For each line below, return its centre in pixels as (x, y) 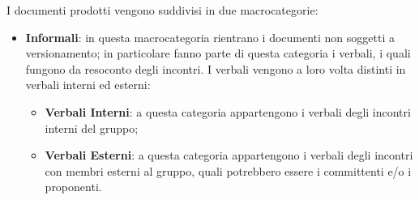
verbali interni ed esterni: (88, 85)
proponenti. (73, 187)
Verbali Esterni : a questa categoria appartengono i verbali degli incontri (229, 155)
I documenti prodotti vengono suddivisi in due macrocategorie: (162, 10)
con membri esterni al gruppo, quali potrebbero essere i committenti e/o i (228, 170)
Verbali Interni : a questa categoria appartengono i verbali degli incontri (228, 111)
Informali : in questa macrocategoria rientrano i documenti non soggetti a (210, 37)
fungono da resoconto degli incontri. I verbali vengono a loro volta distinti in (216, 68)
